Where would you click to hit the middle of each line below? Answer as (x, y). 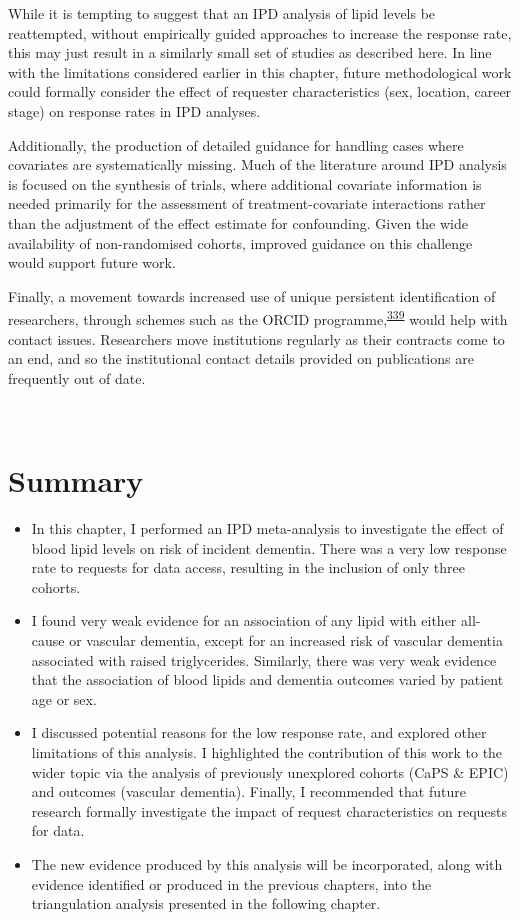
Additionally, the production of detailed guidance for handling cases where (236, 144)
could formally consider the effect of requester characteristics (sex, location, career (260, 91)
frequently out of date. (77, 377)
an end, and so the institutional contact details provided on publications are (241, 358)
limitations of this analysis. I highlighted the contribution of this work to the (267, 752)
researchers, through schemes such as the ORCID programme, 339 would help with (258, 317)
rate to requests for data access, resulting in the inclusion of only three (248, 567)
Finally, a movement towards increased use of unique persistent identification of (252, 295)
